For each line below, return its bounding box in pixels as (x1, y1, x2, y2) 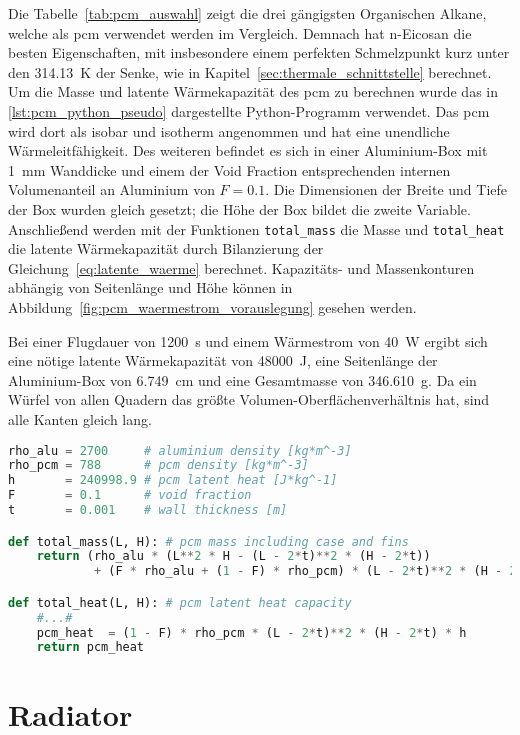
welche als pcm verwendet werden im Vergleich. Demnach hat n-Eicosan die (8, 22, 472, 43)
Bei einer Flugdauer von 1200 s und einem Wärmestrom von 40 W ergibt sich (8, 330, 488, 351)
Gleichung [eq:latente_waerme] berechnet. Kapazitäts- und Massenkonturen (8, 257, 475, 278)
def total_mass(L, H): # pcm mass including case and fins (8, 534, 409, 549)
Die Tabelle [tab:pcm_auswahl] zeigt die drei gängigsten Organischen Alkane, (8, 3, 487, 23)
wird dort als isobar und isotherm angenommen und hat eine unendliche (8, 120, 450, 141)
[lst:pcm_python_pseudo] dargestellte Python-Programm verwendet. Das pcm (8, 100, 490, 121)
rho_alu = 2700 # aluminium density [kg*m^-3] (8, 443, 352, 458)
